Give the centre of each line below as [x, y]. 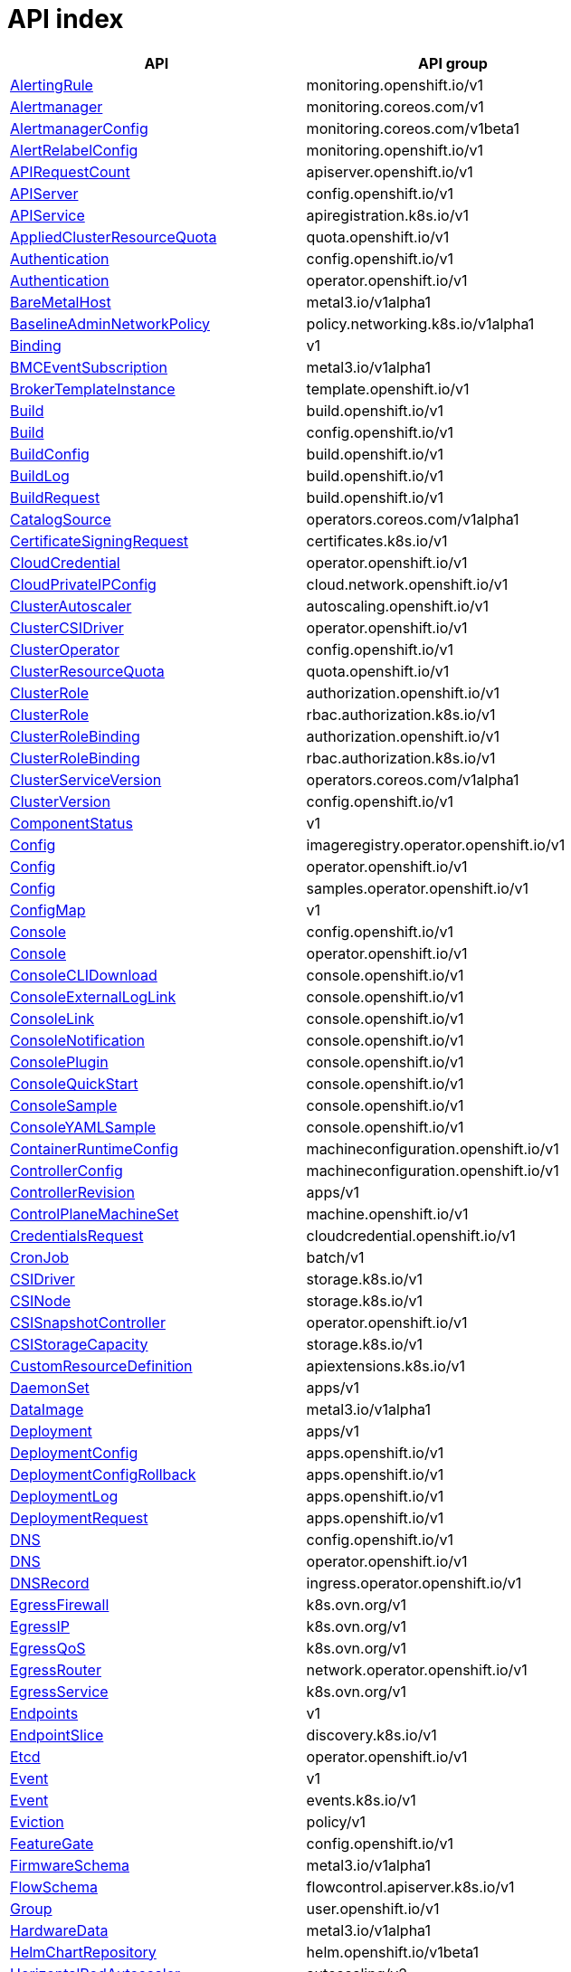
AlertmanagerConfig [79, 128]
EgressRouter [56, 1669]
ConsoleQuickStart [74, 1083]
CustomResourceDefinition [101, 1365]
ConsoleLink [52, 1018]
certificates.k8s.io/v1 [377, 540]
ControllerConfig [67, 1170]
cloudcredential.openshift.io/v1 [411, 1235]
